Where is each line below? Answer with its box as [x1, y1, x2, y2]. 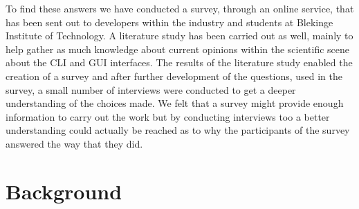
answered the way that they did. [6, 136, 143, 150]
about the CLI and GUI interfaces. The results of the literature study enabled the [6, 55, 353, 70]
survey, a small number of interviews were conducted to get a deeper [6, 82, 296, 97]
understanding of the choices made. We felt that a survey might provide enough [6, 96, 344, 110]
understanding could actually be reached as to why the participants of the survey [6, 123, 350, 137]
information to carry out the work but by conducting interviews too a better [6, 109, 330, 123]
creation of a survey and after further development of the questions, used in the [6, 68, 343, 83]
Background [6, 177, 122, 205]
